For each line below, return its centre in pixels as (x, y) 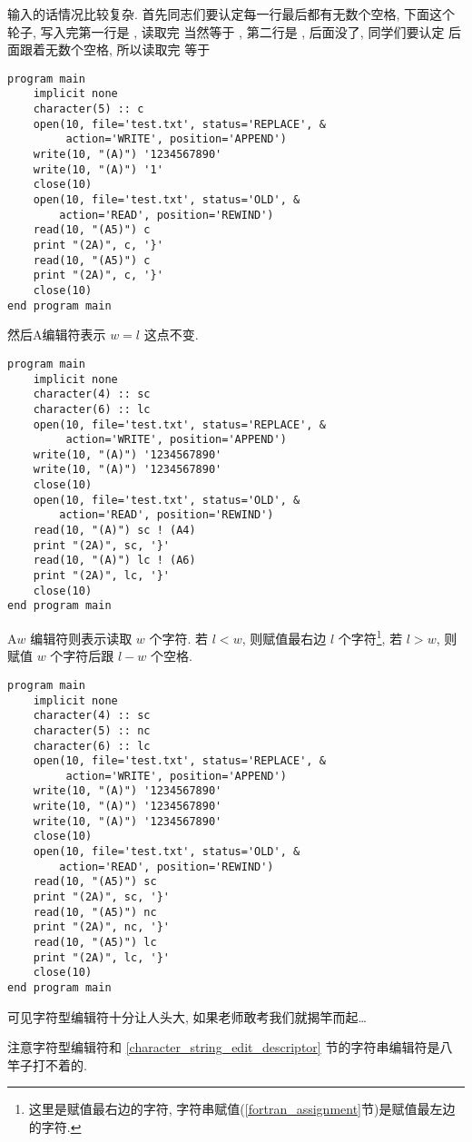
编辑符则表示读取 (81, 638)
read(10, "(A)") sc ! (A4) (114, 531)
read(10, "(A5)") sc (95, 882)
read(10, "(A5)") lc (95, 943)
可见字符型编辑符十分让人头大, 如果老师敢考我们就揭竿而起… (187, 1016)
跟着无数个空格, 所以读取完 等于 (115, 49)
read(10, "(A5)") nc (95, 912)
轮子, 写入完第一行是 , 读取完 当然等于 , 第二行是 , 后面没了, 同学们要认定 (226, 31)
